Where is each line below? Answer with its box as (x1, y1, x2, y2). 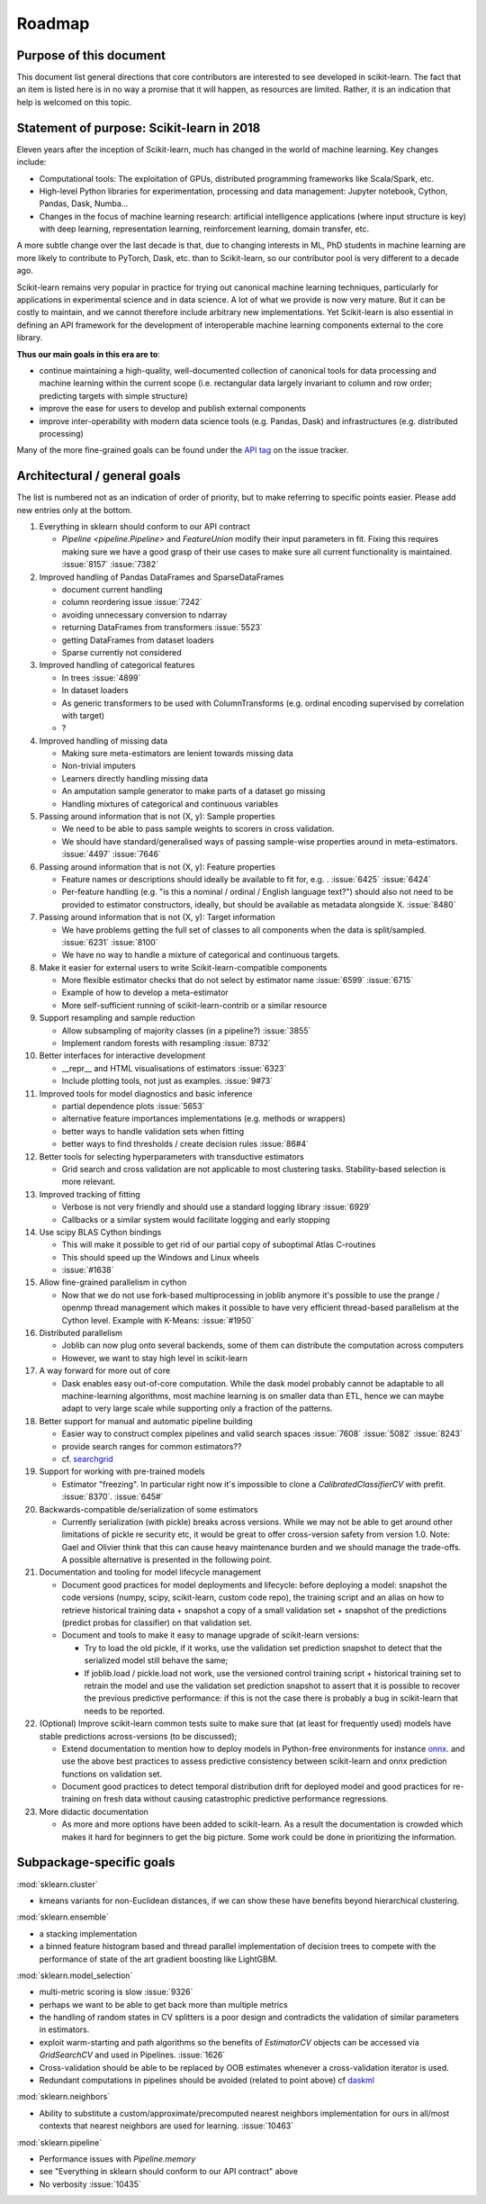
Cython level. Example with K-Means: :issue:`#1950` (61, 1314, 254, 1325)
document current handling (61, 583, 163, 594)
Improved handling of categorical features (39, 660, 195, 671)
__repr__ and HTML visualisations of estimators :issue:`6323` (61, 1062, 287, 1073)
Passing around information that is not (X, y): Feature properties (39, 861, 276, 872)
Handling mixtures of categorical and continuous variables (61, 798, 279, 809)
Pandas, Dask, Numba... (39, 198, 129, 209)
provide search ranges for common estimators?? (61, 1441, 242, 1451)
